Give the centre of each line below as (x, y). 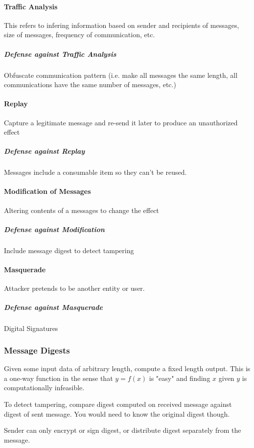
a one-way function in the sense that (58, 378)
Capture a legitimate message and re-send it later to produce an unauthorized (121, 122)
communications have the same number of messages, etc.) (90, 84)
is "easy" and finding (180, 378)
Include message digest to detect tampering (69, 250)
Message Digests (37, 350)
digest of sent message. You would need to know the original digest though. (117, 413)
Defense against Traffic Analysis (60, 54)
